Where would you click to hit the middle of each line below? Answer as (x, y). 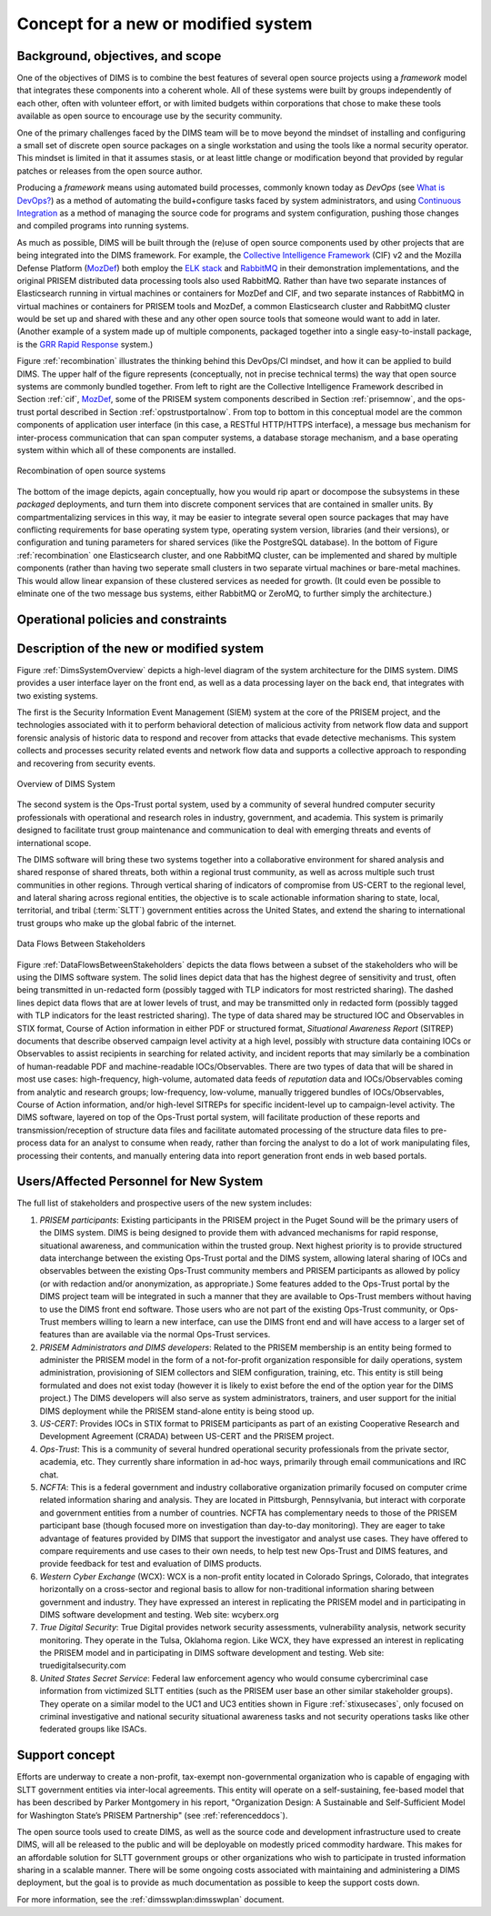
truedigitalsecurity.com (83, 1666)
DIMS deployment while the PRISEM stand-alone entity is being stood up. (177, 1411)
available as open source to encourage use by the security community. (150, 116)
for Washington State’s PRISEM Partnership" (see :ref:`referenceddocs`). (152, 1815)
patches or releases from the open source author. (110, 171)
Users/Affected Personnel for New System (140, 1181)
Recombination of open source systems (91, 471)
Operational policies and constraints (122, 619)
